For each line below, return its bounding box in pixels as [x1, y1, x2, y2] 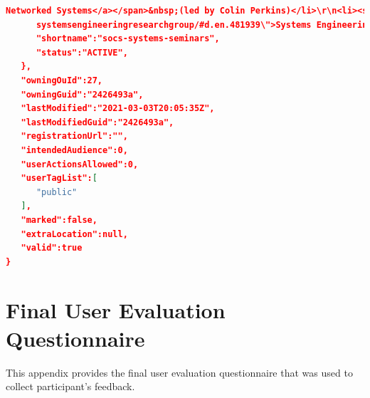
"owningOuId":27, [21, 75, 103, 85]
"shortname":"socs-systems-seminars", [36, 33, 220, 44]
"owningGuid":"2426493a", [21, 89, 144, 100]
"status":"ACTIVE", [36, 47, 128, 58]
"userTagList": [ [21, 173, 97, 184]
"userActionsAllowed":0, [21, 159, 139, 169]
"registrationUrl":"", [21, 131, 128, 142]
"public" [36, 187, 78, 197]
